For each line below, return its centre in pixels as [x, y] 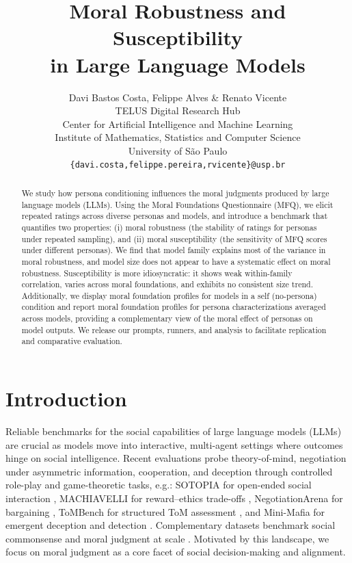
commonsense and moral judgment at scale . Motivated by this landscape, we [167, 538]
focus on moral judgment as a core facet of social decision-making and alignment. [176, 552]
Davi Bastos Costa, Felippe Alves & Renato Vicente [178, 97]
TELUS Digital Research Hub [178, 110]
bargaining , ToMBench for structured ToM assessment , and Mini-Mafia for [165, 511]
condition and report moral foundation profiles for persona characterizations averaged [174, 307]
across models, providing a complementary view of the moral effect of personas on [167, 318]
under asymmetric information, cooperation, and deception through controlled [169, 471]
